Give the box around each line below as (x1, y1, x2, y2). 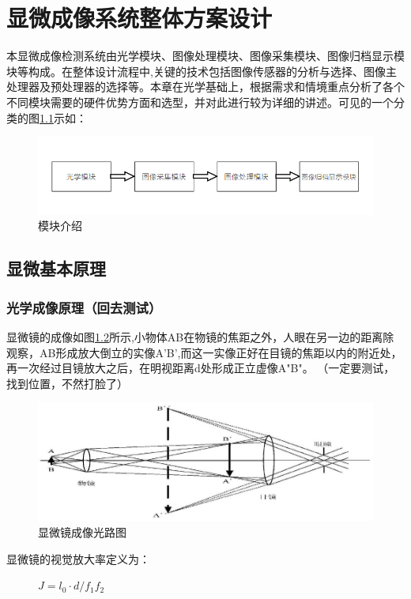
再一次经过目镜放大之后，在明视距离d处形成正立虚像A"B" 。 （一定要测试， (6, 360, 395, 376)
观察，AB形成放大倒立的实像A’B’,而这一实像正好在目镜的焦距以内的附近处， (6, 344, 402, 360)
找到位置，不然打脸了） (6, 375, 128, 391)
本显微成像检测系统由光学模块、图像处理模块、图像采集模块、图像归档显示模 (6, 47, 405, 64)
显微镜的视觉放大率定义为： (6, 550, 150, 567)
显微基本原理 (6, 256, 106, 281)
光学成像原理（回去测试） (6, 297, 162, 317)
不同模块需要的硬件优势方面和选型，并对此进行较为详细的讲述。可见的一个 (6, 93, 394, 110)
